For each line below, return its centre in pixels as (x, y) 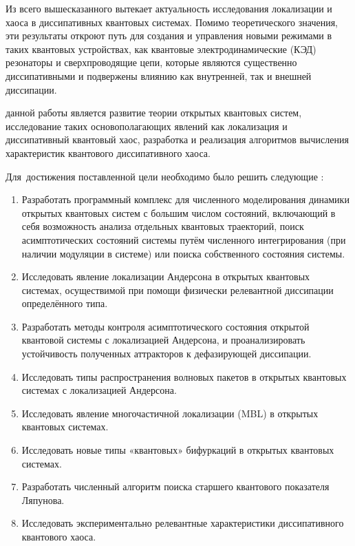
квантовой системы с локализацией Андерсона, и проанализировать (163, 340)
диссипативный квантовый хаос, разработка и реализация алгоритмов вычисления (177, 139)
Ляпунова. (43, 500)
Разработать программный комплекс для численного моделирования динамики (185, 199)
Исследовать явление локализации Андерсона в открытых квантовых (166, 276)
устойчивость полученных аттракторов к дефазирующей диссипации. (166, 354)
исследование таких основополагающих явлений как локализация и (147, 126)
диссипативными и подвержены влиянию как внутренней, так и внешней (159, 75)
